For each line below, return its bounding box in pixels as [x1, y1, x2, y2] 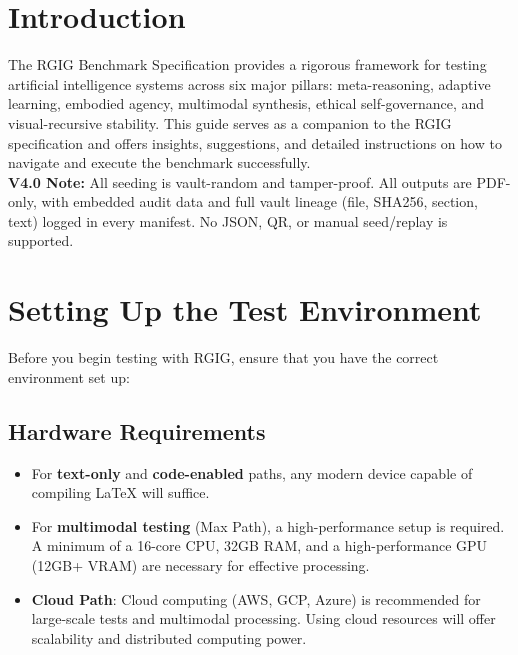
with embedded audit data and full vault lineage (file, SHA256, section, [41, 191, 478, 212]
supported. [8, 230, 74, 251]
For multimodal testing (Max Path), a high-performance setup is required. [31, 515, 505, 536]
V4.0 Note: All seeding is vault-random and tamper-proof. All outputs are [8, 171, 472, 192]
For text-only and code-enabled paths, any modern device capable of [31, 462, 473, 483]
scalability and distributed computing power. [31, 627, 307, 648]
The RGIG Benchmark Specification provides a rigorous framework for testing [8, 54, 487, 75]
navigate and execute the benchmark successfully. [8, 152, 311, 173]
